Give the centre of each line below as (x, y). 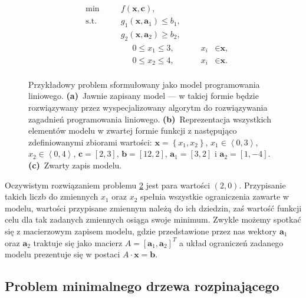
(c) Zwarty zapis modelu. (75, 165)
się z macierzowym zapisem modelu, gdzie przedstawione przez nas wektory (141, 231)
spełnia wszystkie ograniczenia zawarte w (215, 196)
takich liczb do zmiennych (52, 196)
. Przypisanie (262, 185)
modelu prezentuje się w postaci (62, 254)
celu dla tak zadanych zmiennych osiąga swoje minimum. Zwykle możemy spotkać (153, 219)
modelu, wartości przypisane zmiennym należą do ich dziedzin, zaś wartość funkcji (153, 208)
